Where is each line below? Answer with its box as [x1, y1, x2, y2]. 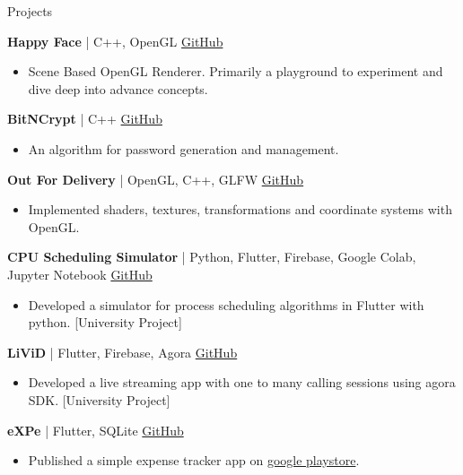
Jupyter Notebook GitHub [7, 264, 153, 283]
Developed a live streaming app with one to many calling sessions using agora [28, 373, 456, 392]
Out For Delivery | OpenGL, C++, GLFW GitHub [7, 169, 304, 188]
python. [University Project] [28, 313, 182, 332]
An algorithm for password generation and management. [28, 139, 339, 158]
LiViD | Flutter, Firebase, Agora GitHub [7, 342, 238, 361]
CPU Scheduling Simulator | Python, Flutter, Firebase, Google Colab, [7, 247, 416, 266]
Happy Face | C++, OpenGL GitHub [7, 31, 223, 50]
